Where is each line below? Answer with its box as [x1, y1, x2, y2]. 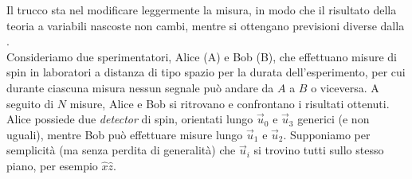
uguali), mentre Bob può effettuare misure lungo [6, 126, 243, 142]
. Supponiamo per [283, 126, 371, 142]
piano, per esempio [6, 157, 98, 173]
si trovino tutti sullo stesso [253, 142, 384, 158]
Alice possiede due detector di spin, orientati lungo [6, 111, 253, 127]
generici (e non [297, 111, 370, 127]
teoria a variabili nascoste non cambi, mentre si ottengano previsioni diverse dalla [6, 17, 405, 33]
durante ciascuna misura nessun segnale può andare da [6, 79, 274, 95]
